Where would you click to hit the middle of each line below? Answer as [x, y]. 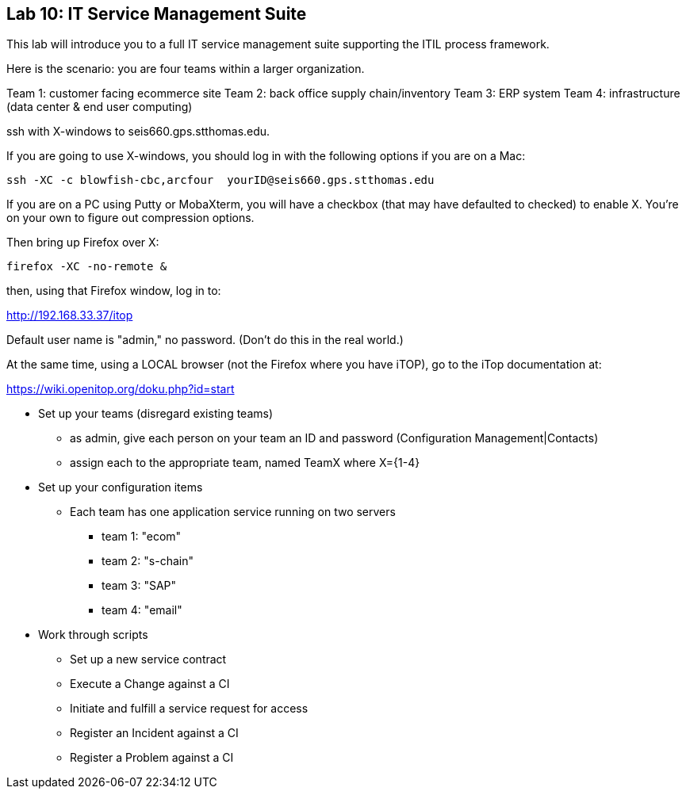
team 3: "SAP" [139, 586]
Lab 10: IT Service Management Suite [157, 14]
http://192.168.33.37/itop [70, 315]
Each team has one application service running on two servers [233, 512]
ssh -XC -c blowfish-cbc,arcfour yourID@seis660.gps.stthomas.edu [220, 180]
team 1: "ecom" [142, 537]
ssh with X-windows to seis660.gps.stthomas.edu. [138, 132]
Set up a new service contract [148, 659]
